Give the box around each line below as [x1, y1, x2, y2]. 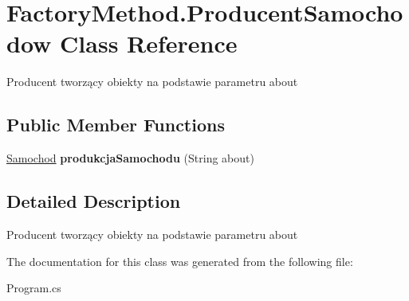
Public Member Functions [6, 112, 225, 137]
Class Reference [60, 27, 238, 60]
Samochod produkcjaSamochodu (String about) [6, 150, 254, 166]
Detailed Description [6, 189, 181, 213]
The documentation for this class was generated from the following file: [6, 252, 353, 269]
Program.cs [6, 279, 61, 296]
